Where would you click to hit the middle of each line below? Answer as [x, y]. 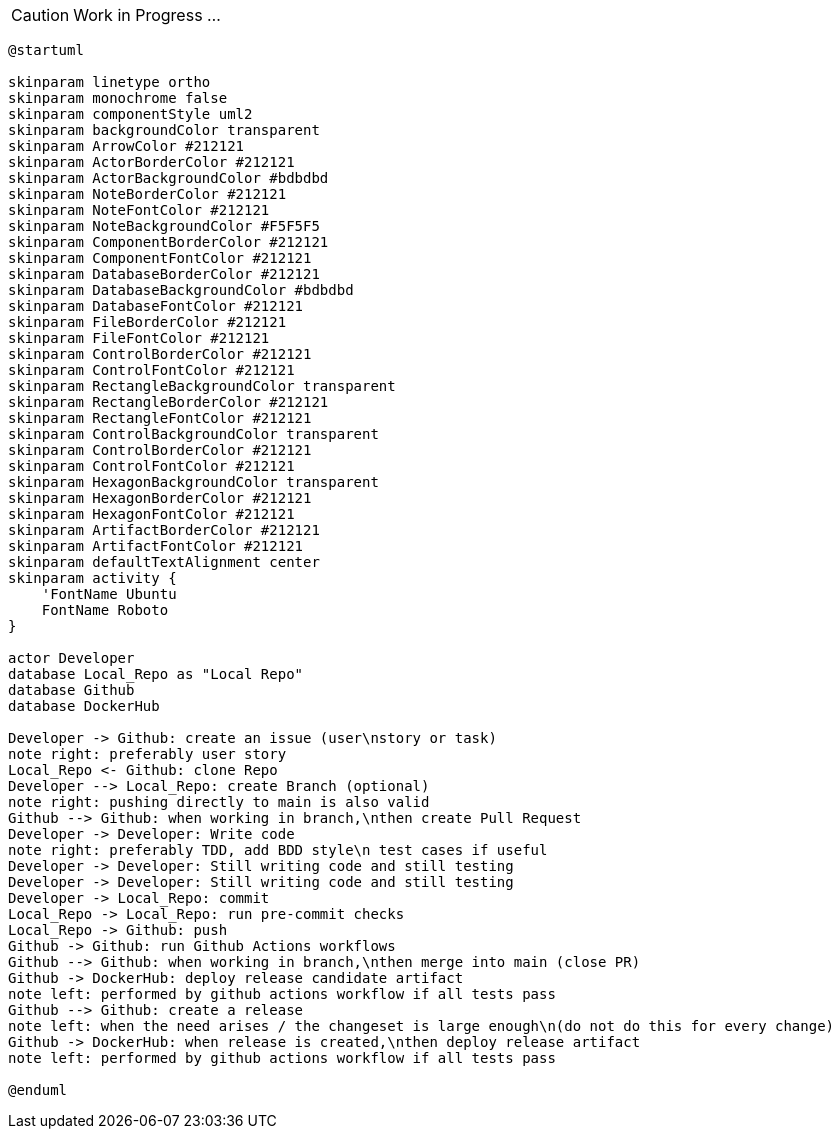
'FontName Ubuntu [109, 594]
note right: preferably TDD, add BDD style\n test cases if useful [278, 850]
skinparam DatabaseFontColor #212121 [156, 306]
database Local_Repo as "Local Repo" [156, 674]
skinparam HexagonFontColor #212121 [151, 514]
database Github [71, 690]
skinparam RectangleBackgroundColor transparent [202, 386]
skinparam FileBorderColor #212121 [147, 322]
